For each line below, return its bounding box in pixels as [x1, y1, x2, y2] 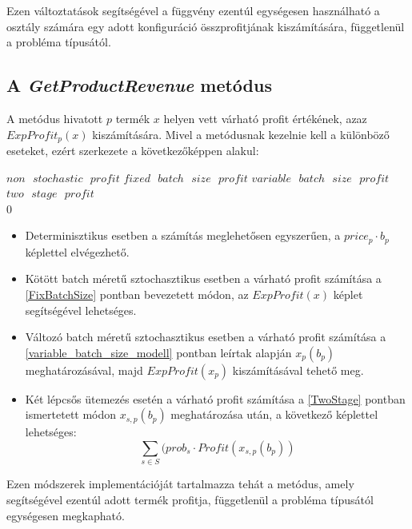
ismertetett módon [25, 406, 117, 423]
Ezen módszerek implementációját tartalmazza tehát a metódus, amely [6, 475, 354, 492]
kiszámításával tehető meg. [232, 361, 364, 378]
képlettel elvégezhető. [25, 243, 130, 260]
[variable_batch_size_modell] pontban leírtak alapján [25, 344, 292, 360]
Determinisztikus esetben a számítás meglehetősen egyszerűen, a [25, 227, 341, 244]
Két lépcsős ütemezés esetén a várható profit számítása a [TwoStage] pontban [25, 390, 406, 407]
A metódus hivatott [6, 109, 103, 126]
